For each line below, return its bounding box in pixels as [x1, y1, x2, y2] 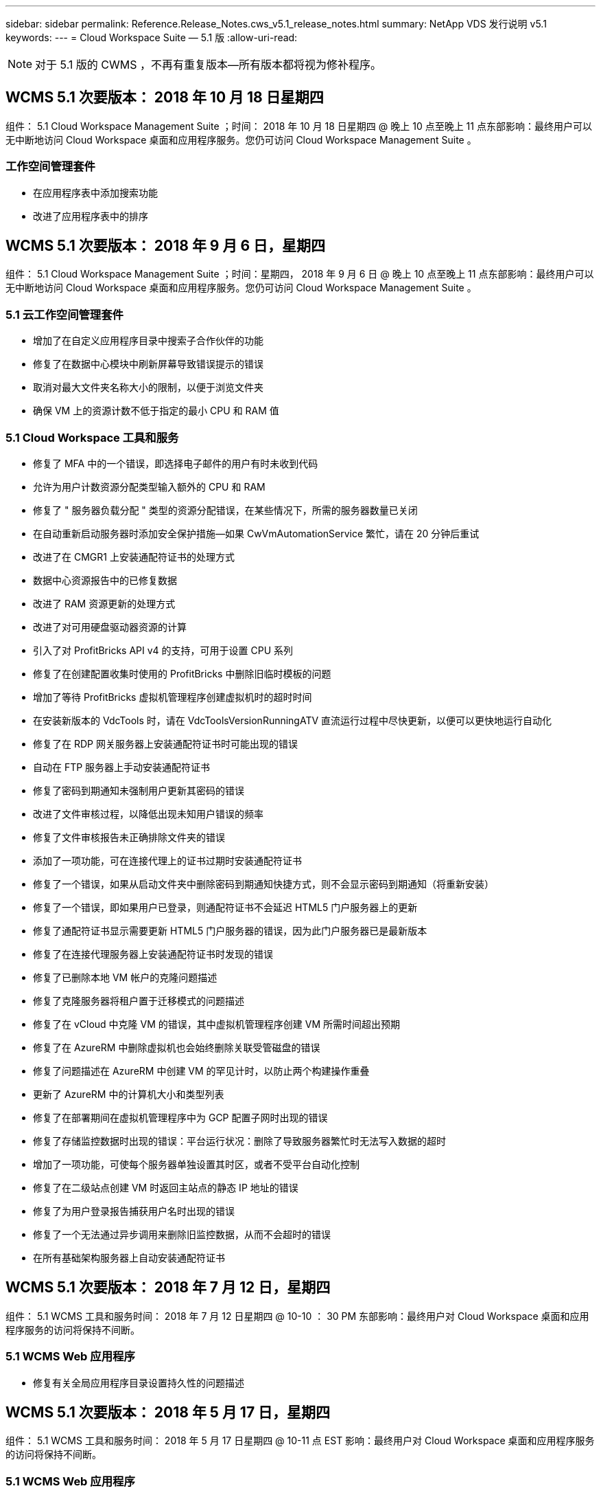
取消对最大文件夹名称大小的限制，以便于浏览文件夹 [33, 381, 263, 394]
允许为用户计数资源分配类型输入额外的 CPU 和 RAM [33, 480, 266, 493]
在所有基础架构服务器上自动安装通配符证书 [33, 1251, 225, 1264]
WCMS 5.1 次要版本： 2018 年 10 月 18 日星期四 [5, 89, 324, 106]
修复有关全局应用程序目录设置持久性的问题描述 [33, 1376, 244, 1389]
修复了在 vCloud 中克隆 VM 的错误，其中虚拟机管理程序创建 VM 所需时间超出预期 [33, 1018, 400, 1030]
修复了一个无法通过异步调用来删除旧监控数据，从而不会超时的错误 [33, 1228, 331, 1240]
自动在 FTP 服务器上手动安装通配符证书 [33, 761, 211, 773]
